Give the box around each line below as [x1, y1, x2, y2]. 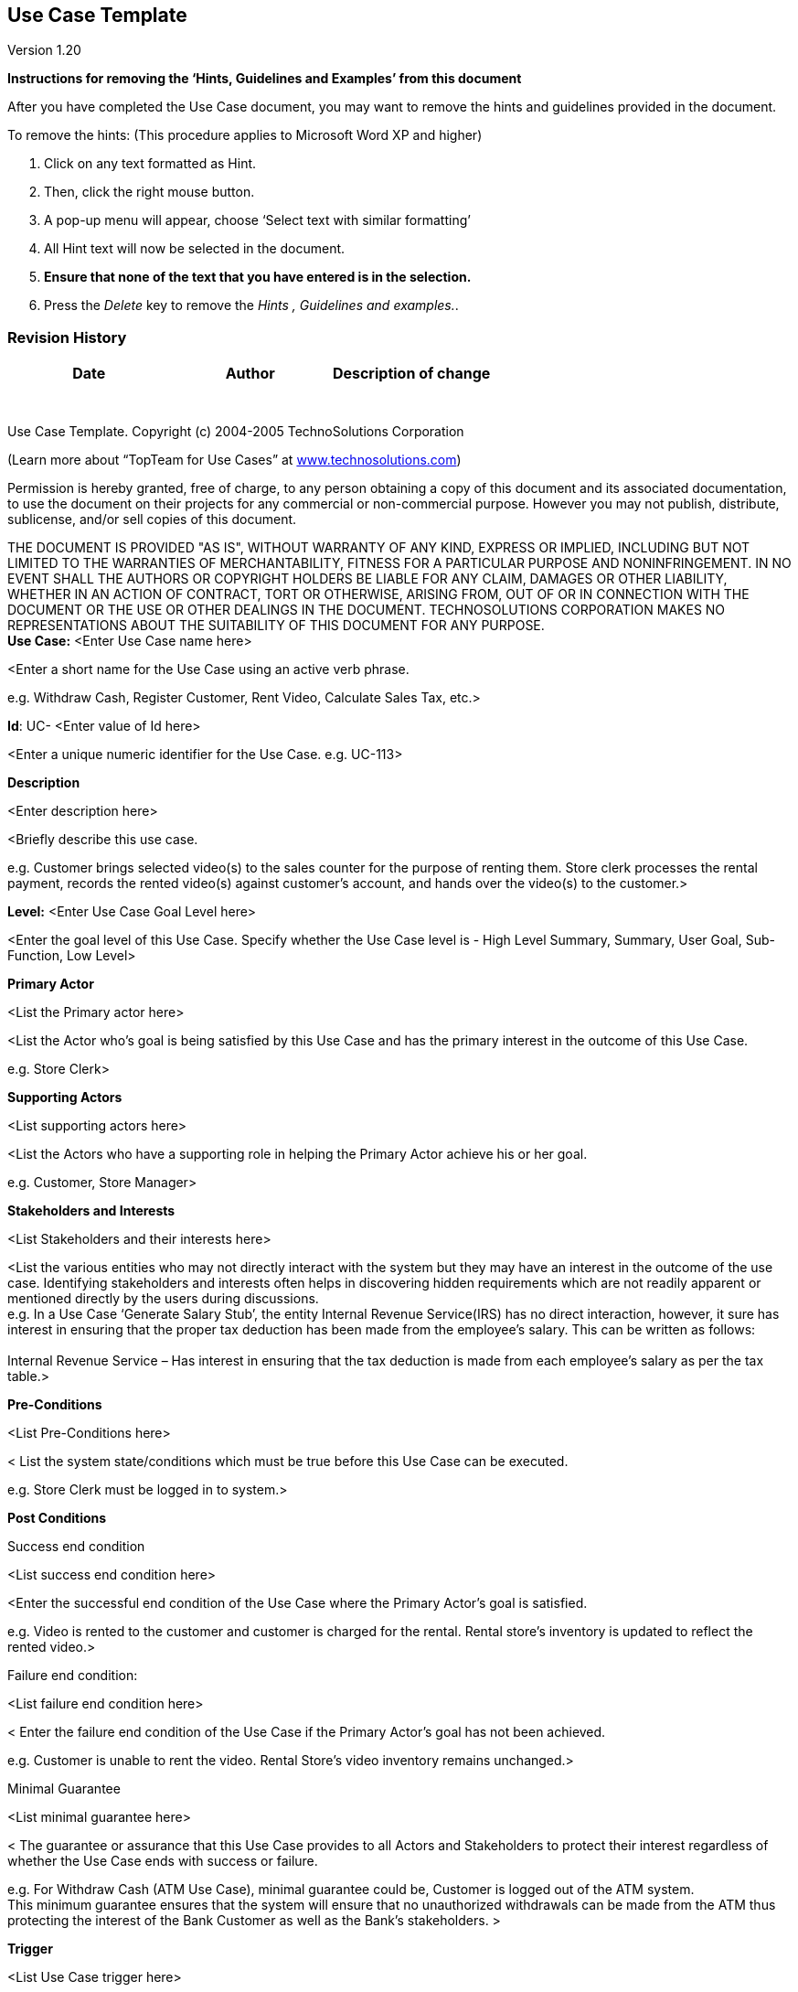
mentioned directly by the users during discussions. [7, 1291, 319, 1307]
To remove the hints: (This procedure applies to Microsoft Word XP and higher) [7, 127, 483, 144]
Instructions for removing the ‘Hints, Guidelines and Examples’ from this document [7, 70, 522, 87]
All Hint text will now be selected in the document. [44, 241, 346, 257]
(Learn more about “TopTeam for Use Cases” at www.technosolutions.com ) [7, 452, 462, 468]
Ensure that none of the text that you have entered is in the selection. [44, 269, 472, 285]
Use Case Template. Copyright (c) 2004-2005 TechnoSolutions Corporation [7, 423, 464, 440]
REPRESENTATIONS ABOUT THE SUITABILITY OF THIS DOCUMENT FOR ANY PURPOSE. [7, 617, 545, 634]
